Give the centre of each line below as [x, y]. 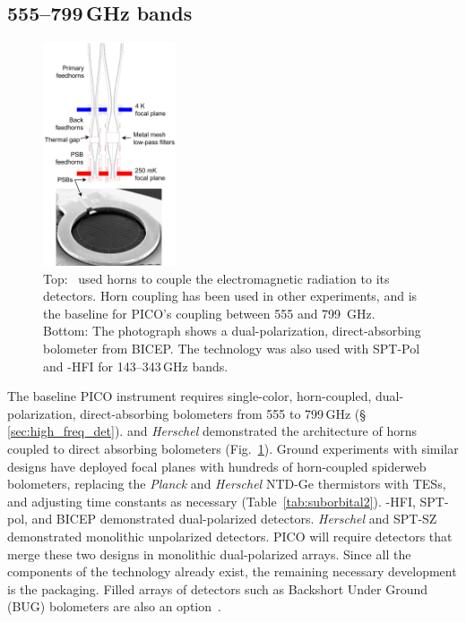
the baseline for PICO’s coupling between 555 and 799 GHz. [209, 313]
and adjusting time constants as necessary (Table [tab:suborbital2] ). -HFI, [211, 501]
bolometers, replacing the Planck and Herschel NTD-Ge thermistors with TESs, [227, 484]
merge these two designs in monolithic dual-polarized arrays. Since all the [209, 554]
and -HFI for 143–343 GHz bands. [136, 366]
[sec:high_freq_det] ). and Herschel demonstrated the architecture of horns [212, 431]
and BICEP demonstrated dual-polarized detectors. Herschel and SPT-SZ [234, 519]
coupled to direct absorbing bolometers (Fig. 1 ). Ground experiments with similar [233, 449]
